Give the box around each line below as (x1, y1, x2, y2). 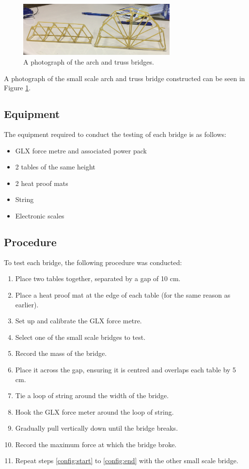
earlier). (15, 299, 39, 309)
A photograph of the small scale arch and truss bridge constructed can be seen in (4, 73, 245, 83)
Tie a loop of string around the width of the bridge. (15, 390, 169, 401)
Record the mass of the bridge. (15, 348, 107, 358)
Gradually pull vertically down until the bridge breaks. (15, 423, 178, 433)
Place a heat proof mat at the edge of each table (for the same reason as (15, 289, 231, 300)
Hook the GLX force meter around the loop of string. (15, 406, 174, 417)
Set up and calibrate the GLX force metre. (15, 316, 142, 326)
